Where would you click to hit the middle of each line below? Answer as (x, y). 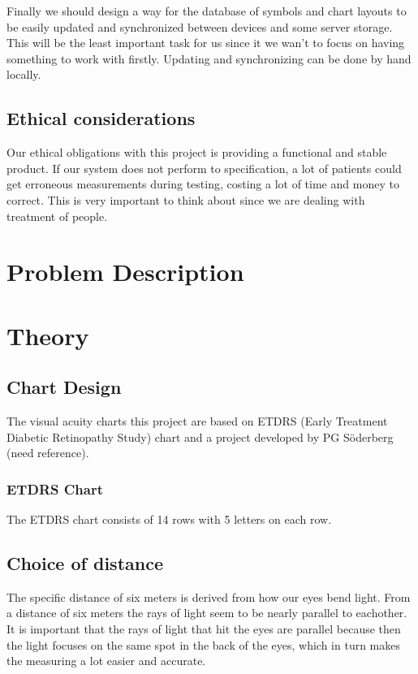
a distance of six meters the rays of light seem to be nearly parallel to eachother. (207, 613)
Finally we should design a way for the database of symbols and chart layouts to (207, 11)
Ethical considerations (101, 118)
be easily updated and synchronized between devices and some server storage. (200, 26)
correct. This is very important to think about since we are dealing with (186, 199)
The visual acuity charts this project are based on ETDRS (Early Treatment (197, 421)
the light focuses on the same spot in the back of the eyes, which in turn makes (204, 644)
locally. (24, 74)
